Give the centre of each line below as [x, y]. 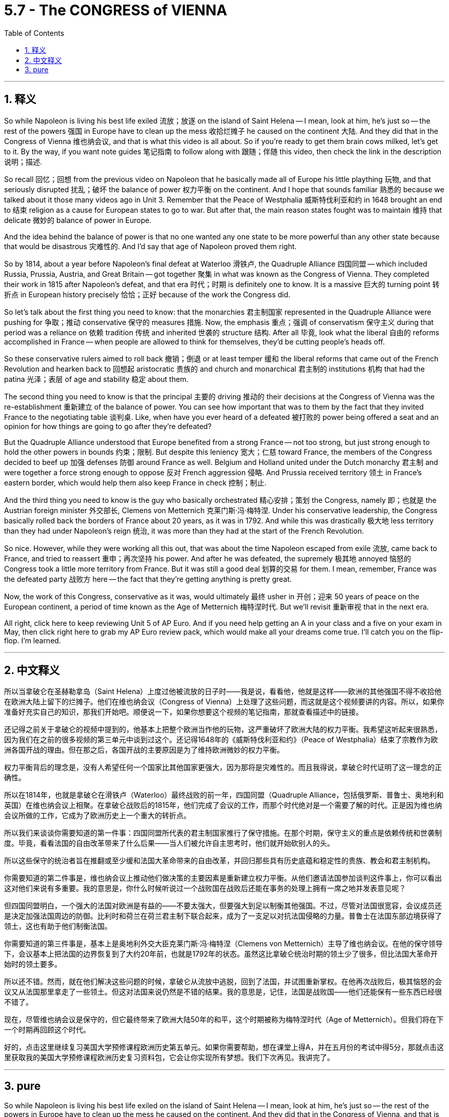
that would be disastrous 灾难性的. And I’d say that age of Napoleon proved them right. [150, 246]
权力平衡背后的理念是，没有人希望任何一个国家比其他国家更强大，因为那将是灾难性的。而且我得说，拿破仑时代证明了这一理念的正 [223, 767]
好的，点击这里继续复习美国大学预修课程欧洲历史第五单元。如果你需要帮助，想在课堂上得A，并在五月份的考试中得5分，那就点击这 [224, 1047]
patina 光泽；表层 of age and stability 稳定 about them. [96, 379]
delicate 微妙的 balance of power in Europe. [78, 220]
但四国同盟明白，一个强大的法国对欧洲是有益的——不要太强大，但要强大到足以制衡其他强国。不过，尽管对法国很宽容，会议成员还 [223, 906]
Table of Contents [34, 33]
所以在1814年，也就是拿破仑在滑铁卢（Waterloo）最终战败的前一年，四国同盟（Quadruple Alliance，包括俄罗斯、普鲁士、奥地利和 [224, 795]
